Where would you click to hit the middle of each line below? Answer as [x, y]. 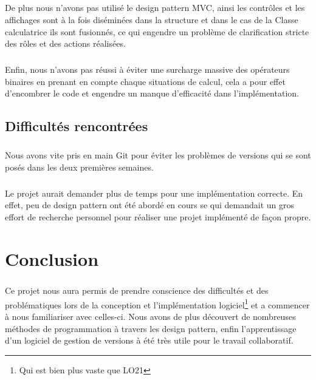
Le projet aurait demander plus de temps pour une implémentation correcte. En [154, 193]
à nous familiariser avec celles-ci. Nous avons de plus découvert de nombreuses [150, 316]
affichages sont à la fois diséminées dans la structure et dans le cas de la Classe [152, 19]
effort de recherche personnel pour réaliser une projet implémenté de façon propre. [158, 216]
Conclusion [52, 258]
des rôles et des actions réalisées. [65, 43]
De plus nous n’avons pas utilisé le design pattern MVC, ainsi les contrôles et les [155, 8]
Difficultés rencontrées [77, 126]
